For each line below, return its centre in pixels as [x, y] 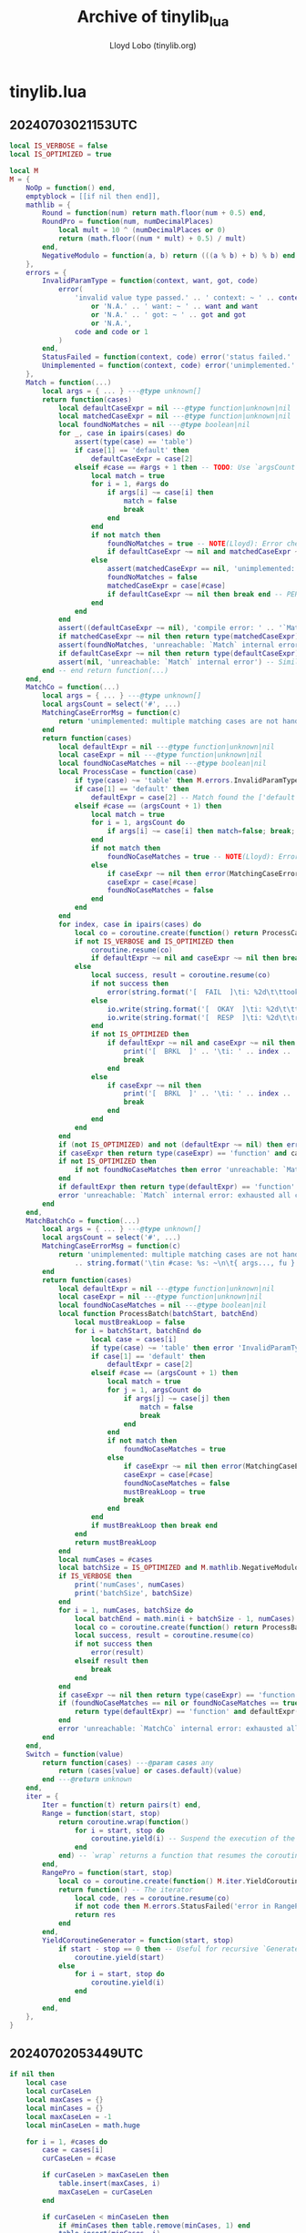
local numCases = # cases [105, 1559]
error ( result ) [117, 1653]
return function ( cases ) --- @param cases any [128, 1763]
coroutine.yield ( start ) [120, 1957]
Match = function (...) [69, 382]
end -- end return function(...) [106, 670]
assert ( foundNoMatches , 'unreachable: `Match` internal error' [180, 645]
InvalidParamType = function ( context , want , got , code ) [150, 281]
